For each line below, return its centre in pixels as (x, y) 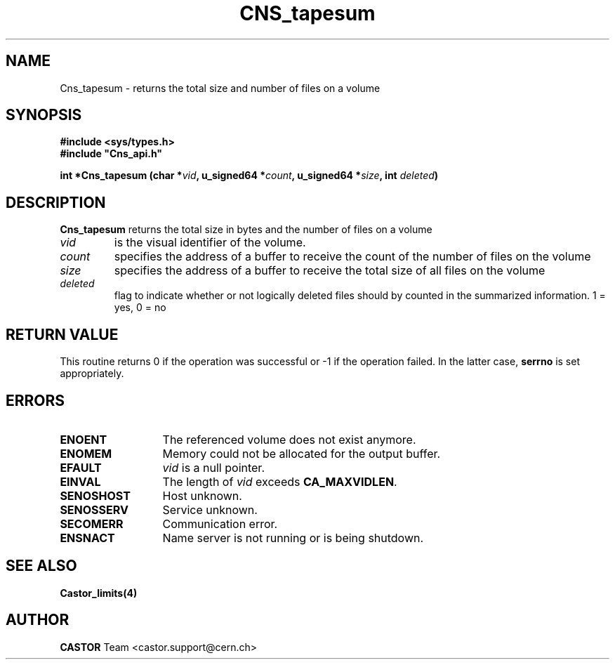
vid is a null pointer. (213, 467)
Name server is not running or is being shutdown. (293, 538)
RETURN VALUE (62, 334)
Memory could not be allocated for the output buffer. (302, 453)
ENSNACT (87, 538)
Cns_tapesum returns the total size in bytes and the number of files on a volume (246, 230)
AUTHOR (38, 620)
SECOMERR (92, 524)
